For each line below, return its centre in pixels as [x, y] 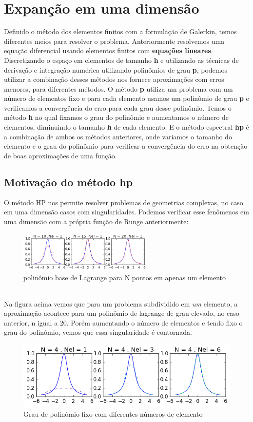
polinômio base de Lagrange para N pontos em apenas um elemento [125, 278]
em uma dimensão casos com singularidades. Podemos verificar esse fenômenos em [126, 212]
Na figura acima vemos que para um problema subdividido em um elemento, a [121, 303]
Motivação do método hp [68, 182]
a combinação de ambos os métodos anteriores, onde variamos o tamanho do [118, 136]
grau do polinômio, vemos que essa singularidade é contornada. [98, 332]
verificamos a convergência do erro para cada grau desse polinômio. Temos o [118, 107]
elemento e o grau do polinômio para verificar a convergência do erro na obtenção [126, 146]
